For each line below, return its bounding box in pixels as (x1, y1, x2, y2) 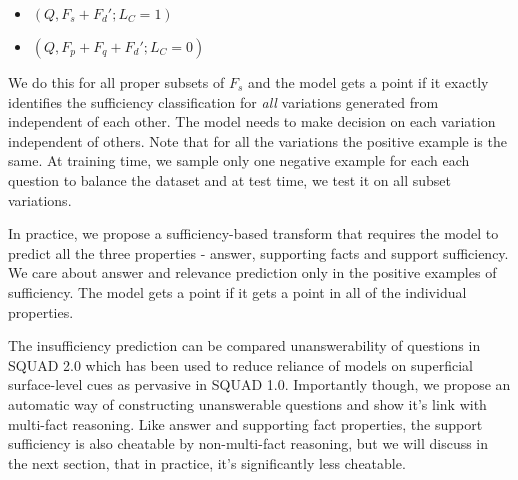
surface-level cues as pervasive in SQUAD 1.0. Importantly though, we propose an (8, 374, 511, 395)
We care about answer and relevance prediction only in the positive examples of (8, 262, 497, 283)
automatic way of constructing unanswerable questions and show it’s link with (8, 393, 487, 414)
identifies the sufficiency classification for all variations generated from (8, 91, 439, 112)
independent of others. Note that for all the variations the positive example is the (8, 130, 507, 151)
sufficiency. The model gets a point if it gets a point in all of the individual (8, 281, 467, 302)
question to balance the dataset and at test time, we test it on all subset (8, 169, 451, 190)
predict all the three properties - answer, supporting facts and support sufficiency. (8, 242, 509, 263)
